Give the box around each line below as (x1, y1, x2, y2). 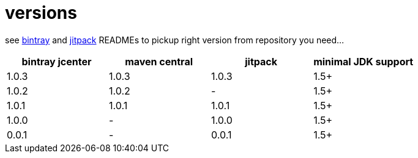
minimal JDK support (313, 55, 414, 68)
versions (5, 2, 77, 23)
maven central (125, 55, 193, 68)
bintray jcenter (21, 55, 92, 68)
